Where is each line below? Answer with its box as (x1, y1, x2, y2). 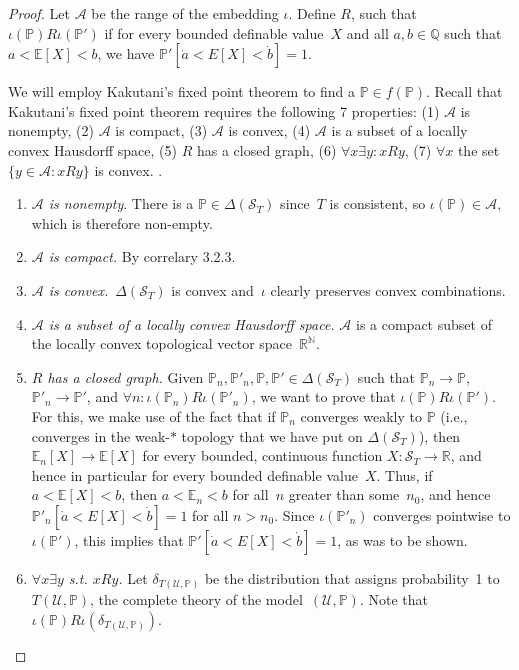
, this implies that (74, 529, 184, 550)
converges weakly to (300, 405, 422, 426)
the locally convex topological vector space (31, 333, 293, 354)
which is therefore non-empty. (31, 212, 213, 233)
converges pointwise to (373, 504, 511, 525)
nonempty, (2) (8, 120, 94, 141)
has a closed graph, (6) (196, 139, 337, 160)
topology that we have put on (181, 425, 363, 446)
